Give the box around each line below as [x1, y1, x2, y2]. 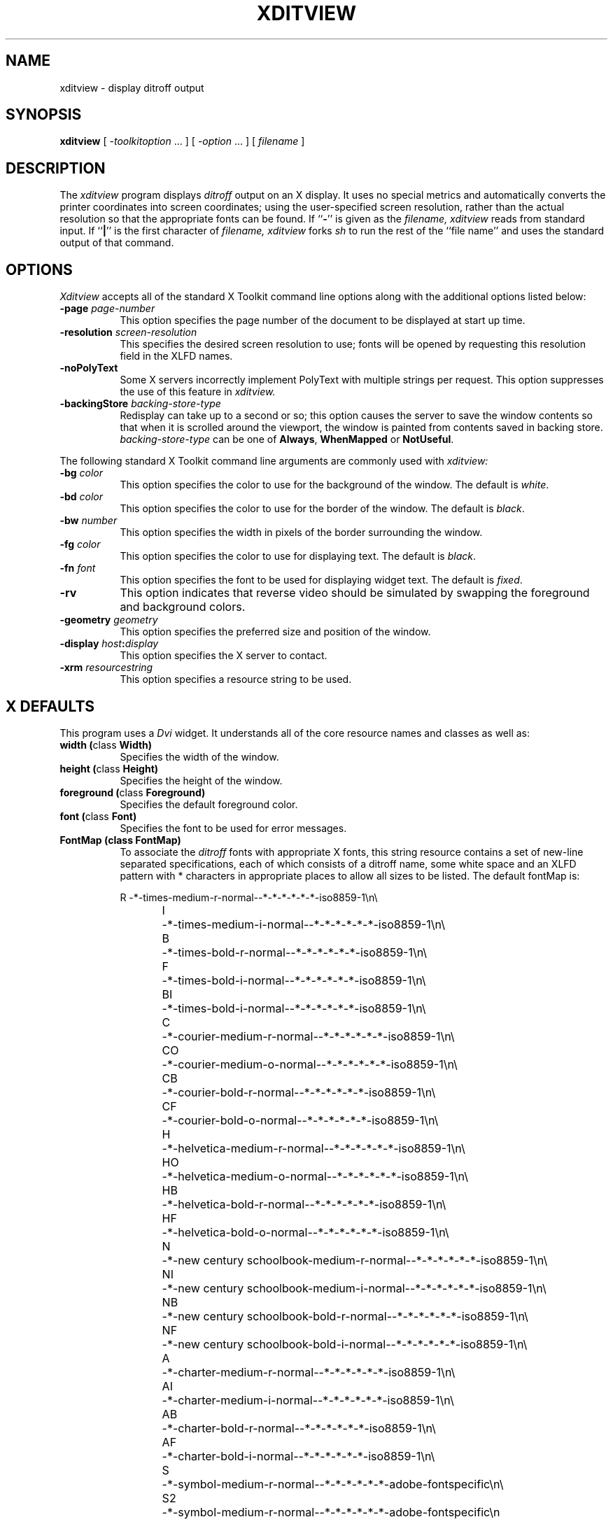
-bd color [59, 491, 104, 503]
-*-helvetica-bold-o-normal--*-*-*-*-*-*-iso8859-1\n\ [162, 1225, 449, 1239]
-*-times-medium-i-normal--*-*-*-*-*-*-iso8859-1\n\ [162, 917, 446, 931]
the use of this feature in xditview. [120, 386, 276, 398]
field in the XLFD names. [120, 350, 233, 362]
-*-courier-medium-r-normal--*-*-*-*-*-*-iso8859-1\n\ [162, 1029, 455, 1043]
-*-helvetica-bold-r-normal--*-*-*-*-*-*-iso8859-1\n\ [162, 1197, 446, 1211]
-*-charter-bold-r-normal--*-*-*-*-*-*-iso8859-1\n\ [162, 1420, 436, 1435]
